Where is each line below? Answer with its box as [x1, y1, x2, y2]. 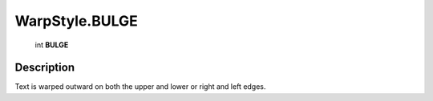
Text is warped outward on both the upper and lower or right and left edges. [14, 82, 266, 91]
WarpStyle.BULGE [14, 12, 138, 30]
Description [14, 61, 75, 75]
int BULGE [34, 40, 69, 50]
